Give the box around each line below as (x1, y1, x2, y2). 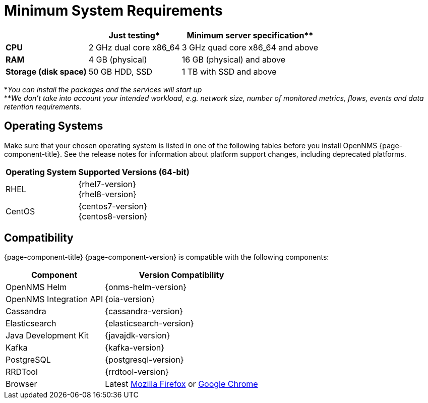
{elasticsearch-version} (105, 318, 194, 329)
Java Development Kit (6, 330, 89, 341)
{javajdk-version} (105, 330, 170, 341)
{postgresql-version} (105, 355, 184, 365)
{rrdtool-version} (105, 367, 169, 377)
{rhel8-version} (78, 189, 137, 199)
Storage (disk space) (6, 66, 87, 77)
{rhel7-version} (78, 179, 136, 189)
